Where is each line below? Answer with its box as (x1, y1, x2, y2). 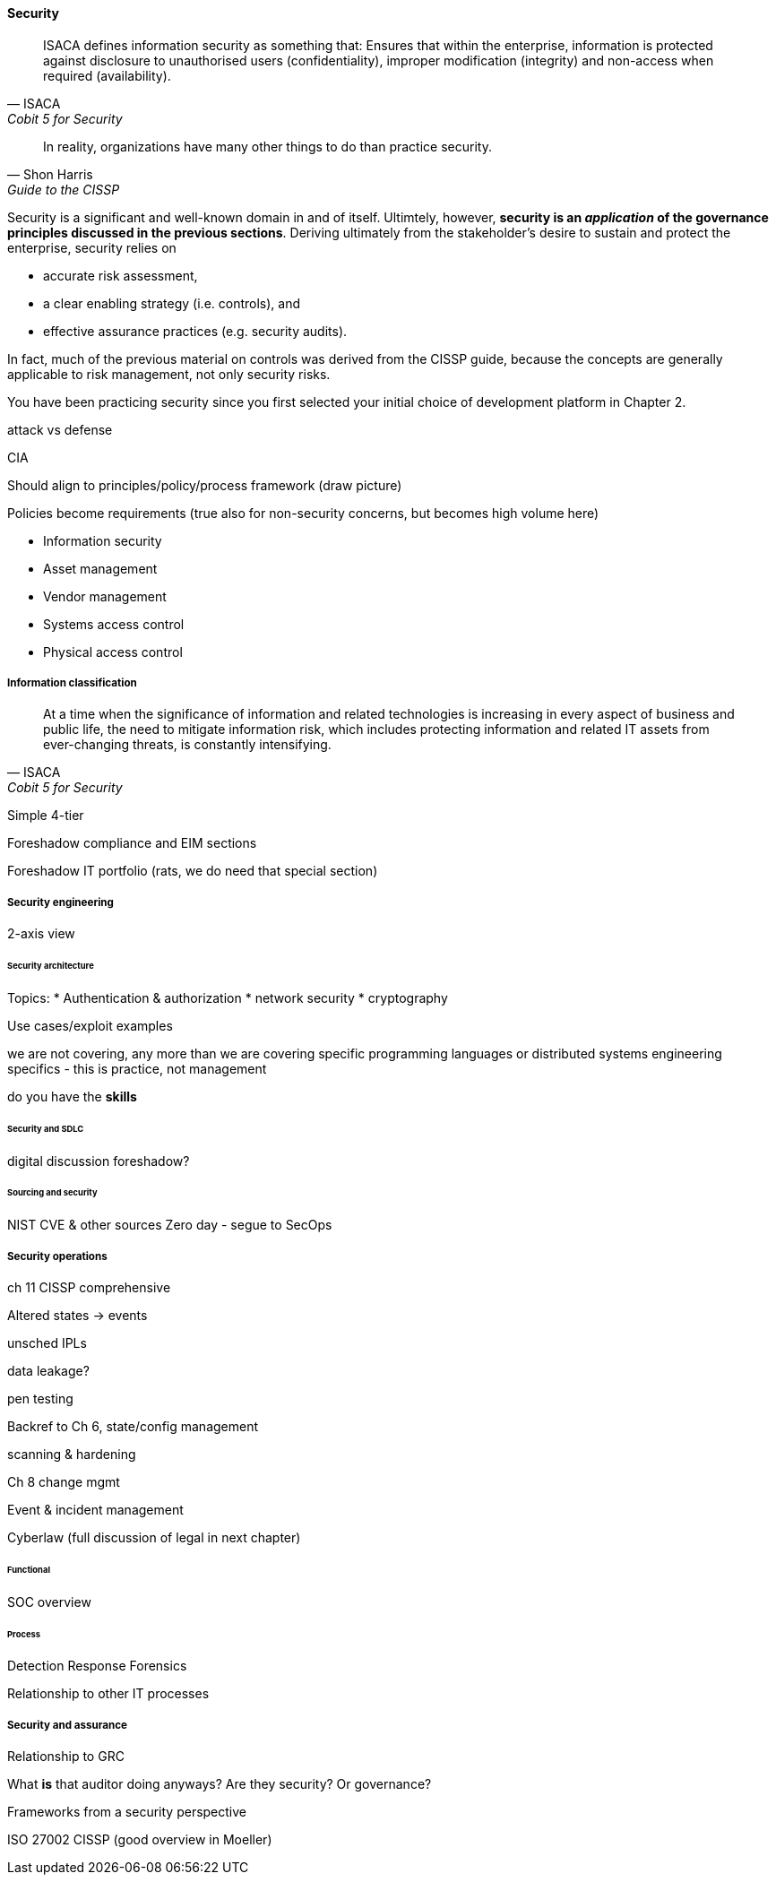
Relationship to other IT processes (7, 1686, 210, 1702)
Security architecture (7, 961, 94, 971)
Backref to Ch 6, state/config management (7, 1419, 259, 1435)
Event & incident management (7, 1502, 184, 1518)
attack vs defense (7, 421, 113, 437)
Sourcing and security (7, 1187, 98, 1198)
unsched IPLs (7, 1335, 87, 1351)
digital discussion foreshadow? (7, 1153, 190, 1169)
